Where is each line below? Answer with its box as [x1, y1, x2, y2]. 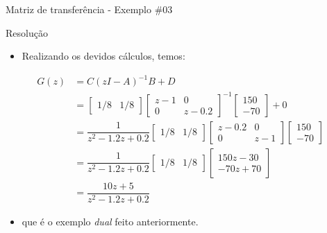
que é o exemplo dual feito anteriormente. [22, 214, 199, 228]
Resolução [6, 25, 48, 40]
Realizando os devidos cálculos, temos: [22, 49, 185, 63]
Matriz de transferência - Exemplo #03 [6, 2, 173, 16]
